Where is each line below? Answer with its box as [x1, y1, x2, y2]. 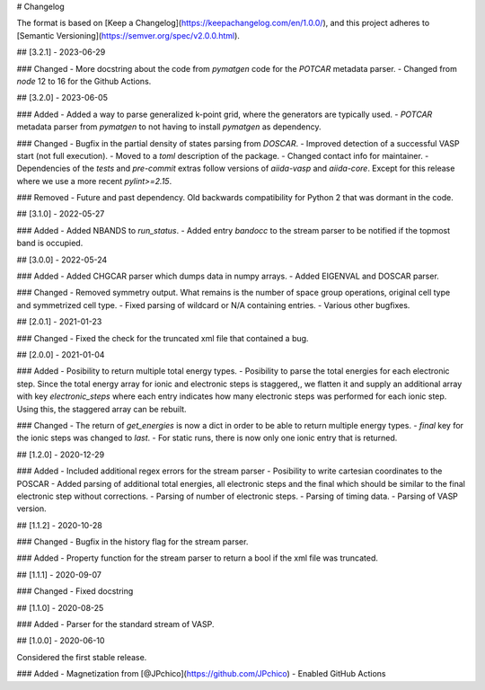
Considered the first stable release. [16, 651, 147, 662]
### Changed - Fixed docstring [16, 586, 134, 597]
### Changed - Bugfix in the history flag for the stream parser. [16, 536, 249, 547]
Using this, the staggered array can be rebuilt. [16, 403, 188, 414]
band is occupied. [16, 238, 84, 249]
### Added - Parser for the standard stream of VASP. [16, 619, 215, 630]
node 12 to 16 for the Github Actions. [16, 75, 152, 86]
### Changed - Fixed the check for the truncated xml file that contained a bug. [16, 332, 309, 343]
